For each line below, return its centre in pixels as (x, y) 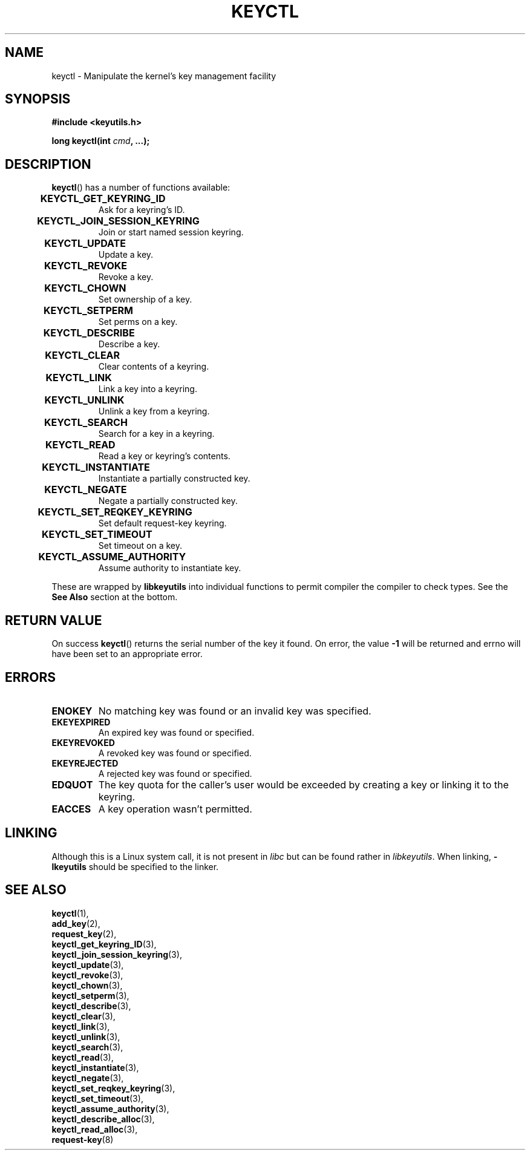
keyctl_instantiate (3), (95, 1067)
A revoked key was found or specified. (175, 753)
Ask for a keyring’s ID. (142, 210)
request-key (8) (83, 1139)
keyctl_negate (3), (88, 1078)
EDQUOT (72, 784)
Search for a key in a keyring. (156, 434)
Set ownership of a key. (145, 299)
